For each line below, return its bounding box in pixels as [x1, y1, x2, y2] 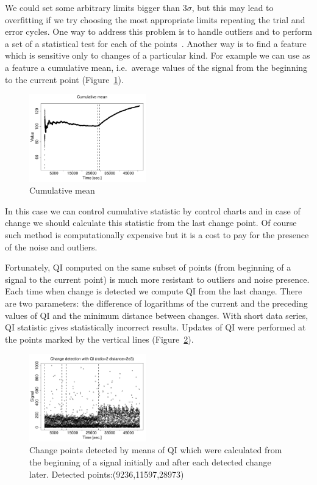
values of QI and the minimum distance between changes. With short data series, [5, 308, 308, 321]
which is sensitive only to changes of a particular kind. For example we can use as [5, 49, 310, 62]
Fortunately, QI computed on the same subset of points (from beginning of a [5, 261, 291, 274]
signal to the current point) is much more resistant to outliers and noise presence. [5, 272, 310, 285]
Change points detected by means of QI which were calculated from [29, 443, 282, 456]
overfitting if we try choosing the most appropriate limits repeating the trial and [5, 13, 305, 26]
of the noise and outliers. [5, 240, 98, 253]
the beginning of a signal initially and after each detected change [29, 456, 271, 468]
